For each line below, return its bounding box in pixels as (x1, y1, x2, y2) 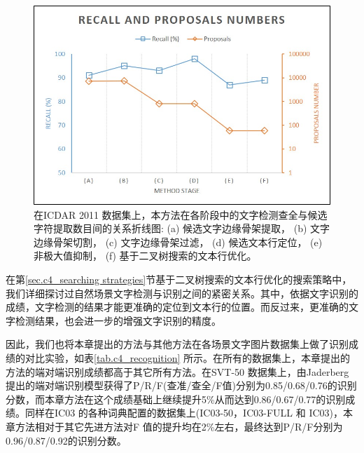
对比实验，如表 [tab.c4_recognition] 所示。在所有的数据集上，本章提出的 (24, 351, 351, 365)
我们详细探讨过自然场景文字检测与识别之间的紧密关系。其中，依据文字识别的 (6, 285, 358, 300)
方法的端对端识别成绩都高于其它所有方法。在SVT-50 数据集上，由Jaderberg (6, 364, 349, 379)
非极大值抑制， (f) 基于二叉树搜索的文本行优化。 (34, 248, 257, 263)
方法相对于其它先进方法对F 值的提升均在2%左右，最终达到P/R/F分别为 (15, 419, 343, 433)
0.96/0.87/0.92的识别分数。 (6, 433, 127, 447)
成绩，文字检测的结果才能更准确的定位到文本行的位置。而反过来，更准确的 (6, 299, 349, 314)
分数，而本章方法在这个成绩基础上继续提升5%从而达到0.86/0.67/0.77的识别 (6, 391, 346, 406)
